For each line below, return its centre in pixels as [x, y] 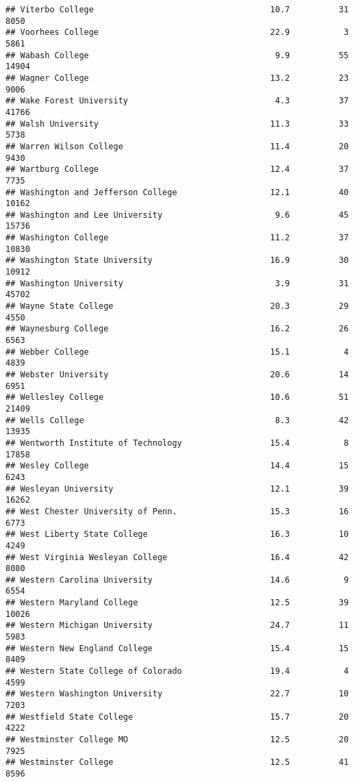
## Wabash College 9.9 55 [177, 55]
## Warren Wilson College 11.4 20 [177, 146]
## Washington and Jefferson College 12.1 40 [177, 192]
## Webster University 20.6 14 [177, 375]
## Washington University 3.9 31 [177, 283]
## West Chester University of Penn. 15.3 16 [177, 511]
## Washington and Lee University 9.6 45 [177, 215]
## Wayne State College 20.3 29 [177, 306]
